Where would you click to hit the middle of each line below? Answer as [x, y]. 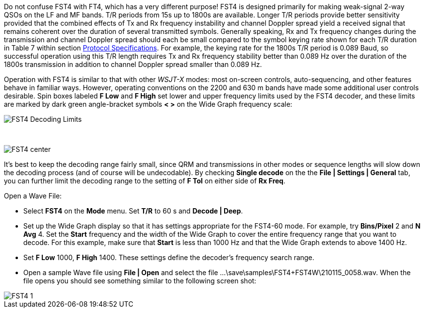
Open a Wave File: [33, 196]
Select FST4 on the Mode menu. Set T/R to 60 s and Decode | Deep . [133, 211]
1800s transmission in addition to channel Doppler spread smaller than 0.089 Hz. [133, 64]
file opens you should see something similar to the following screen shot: [140, 281]
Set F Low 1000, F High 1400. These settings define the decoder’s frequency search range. [169, 257]
